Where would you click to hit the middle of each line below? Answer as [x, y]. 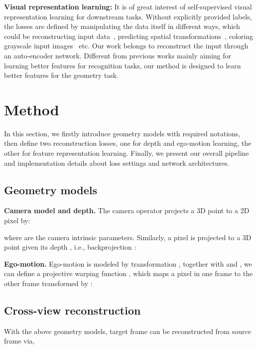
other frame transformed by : [48, 283]
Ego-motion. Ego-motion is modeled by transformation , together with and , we [128, 263]
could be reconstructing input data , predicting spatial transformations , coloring [128, 36]
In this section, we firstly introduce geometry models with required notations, [122, 133]
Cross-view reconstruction [72, 310]
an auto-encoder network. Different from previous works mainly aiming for [118, 55]
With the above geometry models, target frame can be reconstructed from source [128, 331]
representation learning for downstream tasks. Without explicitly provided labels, [128, 16]
